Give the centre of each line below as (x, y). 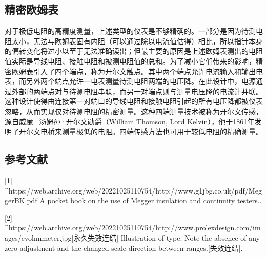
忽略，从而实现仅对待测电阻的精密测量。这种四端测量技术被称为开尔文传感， (134, 111)
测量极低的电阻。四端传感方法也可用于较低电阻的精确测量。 (162, 131)
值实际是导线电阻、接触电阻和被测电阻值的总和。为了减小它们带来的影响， (130, 61)
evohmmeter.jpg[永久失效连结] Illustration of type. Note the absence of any (141, 237)
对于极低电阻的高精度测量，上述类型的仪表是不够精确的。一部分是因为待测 (130, 31)
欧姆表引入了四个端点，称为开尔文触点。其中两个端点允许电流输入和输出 (133, 71)
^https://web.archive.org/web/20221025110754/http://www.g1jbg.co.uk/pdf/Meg (133, 190)
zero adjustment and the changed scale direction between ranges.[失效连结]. (124, 248)
